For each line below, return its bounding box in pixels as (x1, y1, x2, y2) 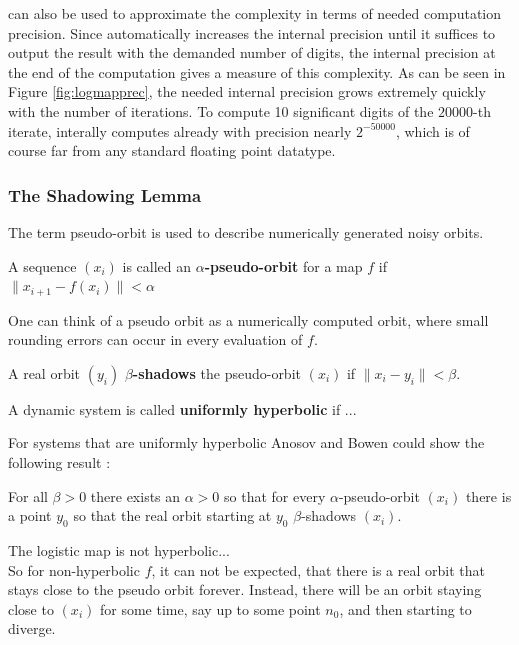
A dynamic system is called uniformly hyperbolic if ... (8, 398, 357, 419)
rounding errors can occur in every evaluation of (8, 329, 303, 350)
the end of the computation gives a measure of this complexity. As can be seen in (8, 61, 506, 82)
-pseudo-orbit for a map (204, 255, 363, 276)
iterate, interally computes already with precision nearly (8, 120, 352, 141)
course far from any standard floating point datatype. (8, 140, 336, 161)
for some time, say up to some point (99, 598, 321, 619)
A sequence (8, 255, 77, 276)
